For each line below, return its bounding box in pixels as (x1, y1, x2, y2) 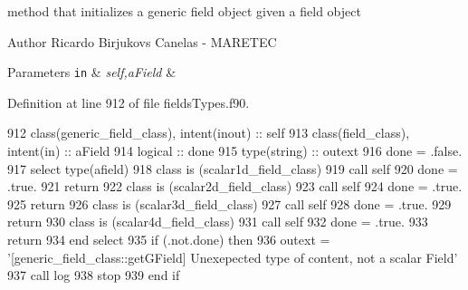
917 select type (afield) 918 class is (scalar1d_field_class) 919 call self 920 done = (7, 159, 458, 178)
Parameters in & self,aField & (7, 63, 177, 82)
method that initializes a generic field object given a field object (7, 2, 361, 20)
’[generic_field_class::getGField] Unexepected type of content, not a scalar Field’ (7, 247, 458, 266)
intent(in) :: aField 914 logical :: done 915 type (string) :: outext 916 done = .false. (7, 141, 463, 160)
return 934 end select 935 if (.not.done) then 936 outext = (7, 230, 330, 248)
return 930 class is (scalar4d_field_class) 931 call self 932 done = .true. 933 (7, 212, 428, 231)
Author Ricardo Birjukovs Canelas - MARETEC (7, 32, 277, 51)
